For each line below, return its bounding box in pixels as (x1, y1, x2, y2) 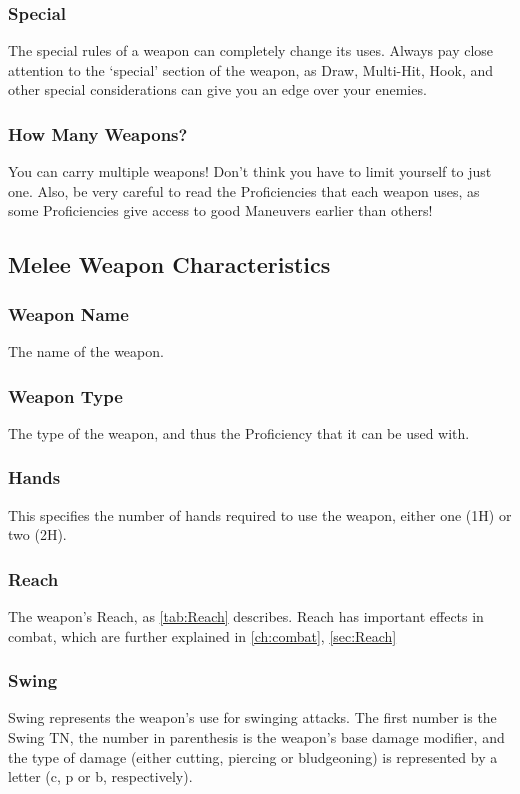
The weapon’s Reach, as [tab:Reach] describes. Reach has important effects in (8, 606, 484, 627)
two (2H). (8, 524, 67, 545)
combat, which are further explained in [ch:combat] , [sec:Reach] (8, 625, 397, 646)
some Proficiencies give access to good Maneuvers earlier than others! (8, 200, 433, 221)
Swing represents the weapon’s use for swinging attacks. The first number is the (8, 707, 497, 728)
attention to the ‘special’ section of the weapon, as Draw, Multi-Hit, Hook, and (8, 59, 494, 80)
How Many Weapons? (8, 121, 188, 146)
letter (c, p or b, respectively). (8, 766, 193, 787)
